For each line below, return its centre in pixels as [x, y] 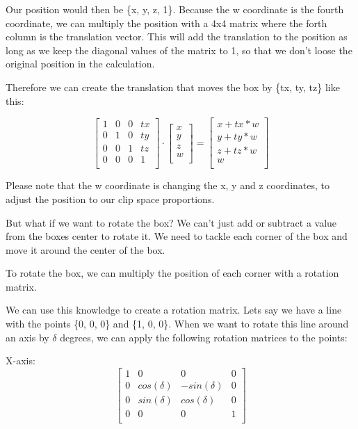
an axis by [27, 337]
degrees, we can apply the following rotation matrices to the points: [204, 337]
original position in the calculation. [80, 64]
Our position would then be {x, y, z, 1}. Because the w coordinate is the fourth [175, 9]
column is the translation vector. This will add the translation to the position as [177, 37]
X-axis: [21, 361]
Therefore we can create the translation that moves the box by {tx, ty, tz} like [173, 87]
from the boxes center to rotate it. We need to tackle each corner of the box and [177, 236]
